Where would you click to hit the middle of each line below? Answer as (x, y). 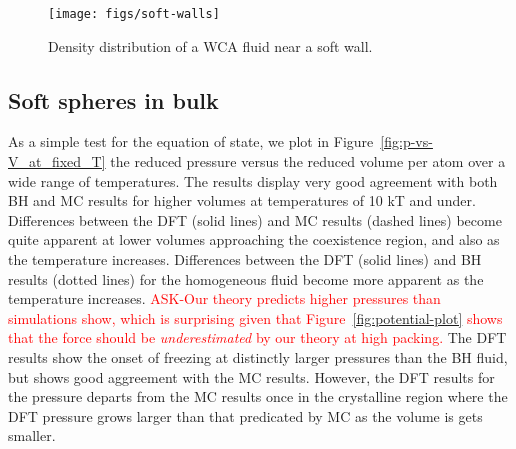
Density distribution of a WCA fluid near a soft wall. (210, 45)
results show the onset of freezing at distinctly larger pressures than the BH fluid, (258, 356)
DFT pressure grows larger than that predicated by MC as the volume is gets (245, 415)
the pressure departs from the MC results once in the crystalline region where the (258, 396)
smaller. (32, 435)
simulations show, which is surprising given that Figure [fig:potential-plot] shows (255, 317)
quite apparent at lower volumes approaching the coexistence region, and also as (254, 239)
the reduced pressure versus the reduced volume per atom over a (308, 161)
